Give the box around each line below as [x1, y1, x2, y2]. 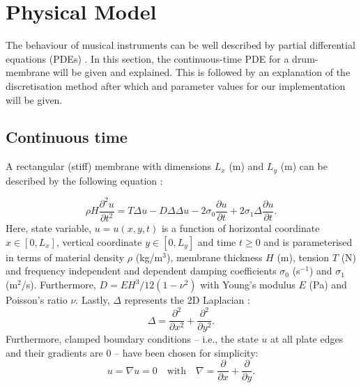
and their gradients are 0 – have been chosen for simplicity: [6, 345, 259, 359]
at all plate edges [270, 332, 344, 346]
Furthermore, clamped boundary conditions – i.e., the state [6, 332, 259, 346]
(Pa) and [309, 277, 347, 292]
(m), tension [277, 249, 330, 264]
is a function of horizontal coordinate [161, 221, 320, 235]
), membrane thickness [166, 249, 263, 264]
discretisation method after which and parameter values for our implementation [6, 78, 346, 93]
